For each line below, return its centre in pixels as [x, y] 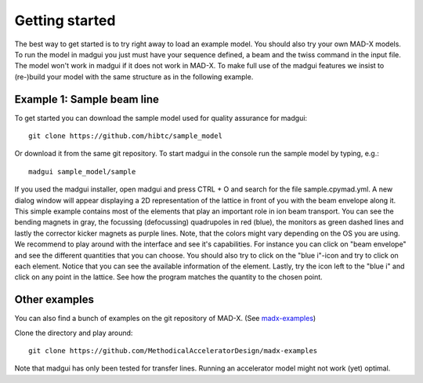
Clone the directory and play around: [74, 333]
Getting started [65, 20]
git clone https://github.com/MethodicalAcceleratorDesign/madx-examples [173, 350]
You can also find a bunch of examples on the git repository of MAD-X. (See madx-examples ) [165, 319]
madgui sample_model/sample [82, 171]
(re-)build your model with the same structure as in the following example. [134, 77]
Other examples [54, 299]
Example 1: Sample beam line [87, 99]
